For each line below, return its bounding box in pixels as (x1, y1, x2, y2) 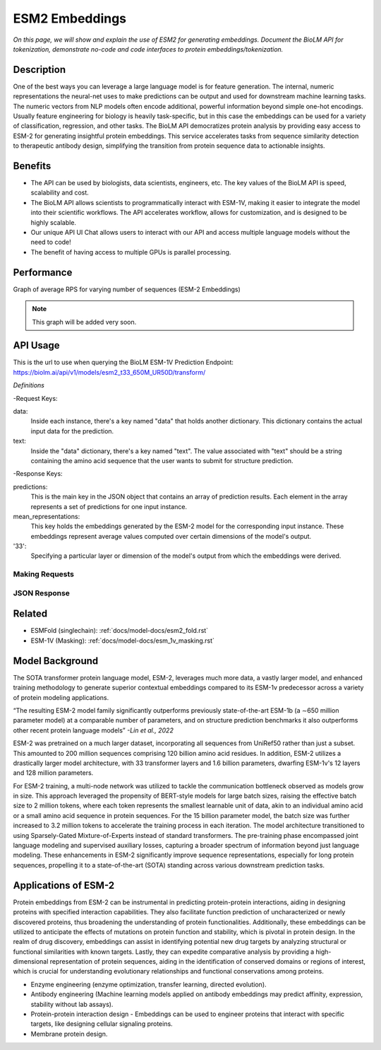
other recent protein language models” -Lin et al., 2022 (13, 725, 174, 735)
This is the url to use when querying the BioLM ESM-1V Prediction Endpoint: (13, 358, 234, 367)
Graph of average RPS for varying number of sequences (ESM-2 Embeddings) (13, 285, 241, 293)
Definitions (13, 381, 45, 390)
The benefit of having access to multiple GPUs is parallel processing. (30, 247, 231, 256)
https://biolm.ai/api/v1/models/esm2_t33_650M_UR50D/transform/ (13, 368, 206, 376)
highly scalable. (30, 218, 77, 226)
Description (13, 64, 66, 76)
